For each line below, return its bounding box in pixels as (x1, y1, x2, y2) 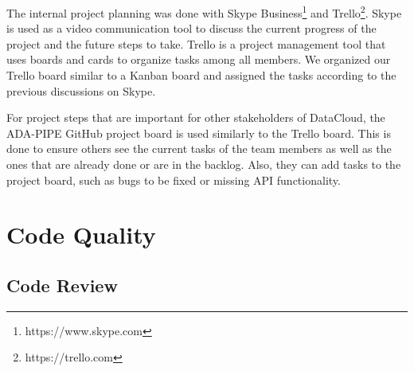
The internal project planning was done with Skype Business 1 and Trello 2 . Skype (6, 2, 402, 21)
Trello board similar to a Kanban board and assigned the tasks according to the (6, 67, 396, 84)
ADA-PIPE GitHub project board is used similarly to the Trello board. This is (6, 124, 391, 141)
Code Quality (6, 218, 156, 251)
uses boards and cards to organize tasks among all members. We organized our (6, 51, 391, 68)
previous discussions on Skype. (6, 82, 156, 99)
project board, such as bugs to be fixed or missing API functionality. (6, 171, 341, 188)
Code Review (6, 272, 118, 297)
